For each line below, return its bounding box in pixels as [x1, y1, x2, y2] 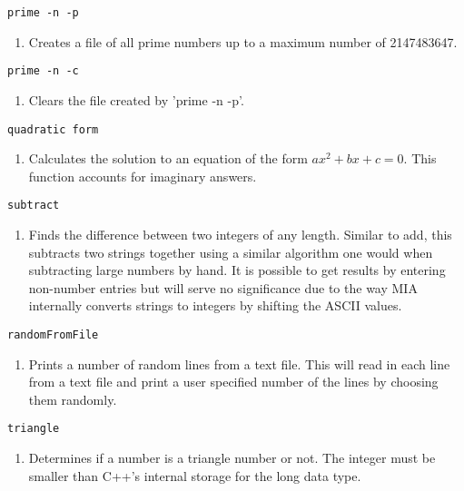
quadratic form [7, 123, 99, 136]
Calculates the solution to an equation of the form [28, 149, 308, 168]
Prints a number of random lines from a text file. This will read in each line [28, 354, 450, 373]
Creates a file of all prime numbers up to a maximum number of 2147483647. [28, 32, 458, 51]
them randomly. [28, 389, 117, 408]
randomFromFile [7, 328, 99, 341]
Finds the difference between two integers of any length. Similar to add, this [28, 225, 452, 243]
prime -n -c [7, 64, 79, 78]
